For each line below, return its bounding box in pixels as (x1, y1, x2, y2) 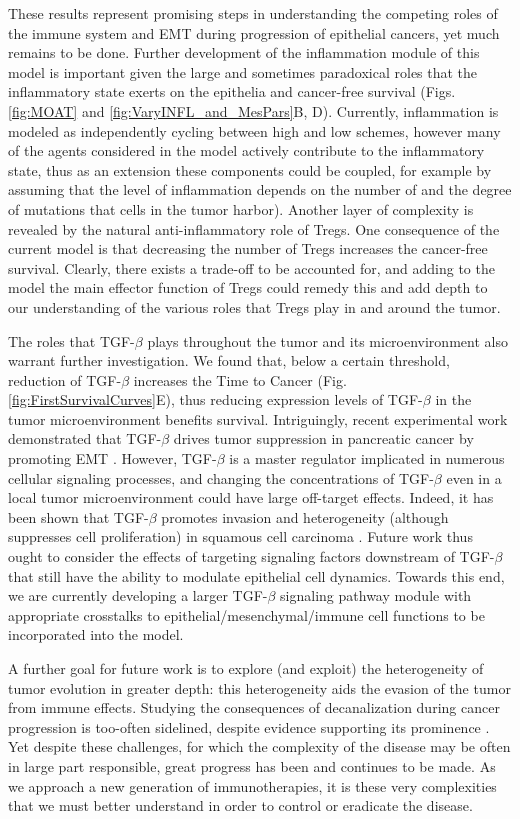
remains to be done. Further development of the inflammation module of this (8, 42, 480, 63)
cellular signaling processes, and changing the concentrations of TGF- (8, 467, 434, 488)
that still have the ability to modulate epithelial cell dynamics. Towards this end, (8, 565, 505, 586)
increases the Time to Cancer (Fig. (133, 369, 347, 390)
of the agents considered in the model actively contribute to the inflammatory (8, 140, 485, 161)
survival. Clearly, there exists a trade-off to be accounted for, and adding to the (8, 257, 495, 278)
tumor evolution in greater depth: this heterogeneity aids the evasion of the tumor (8, 677, 511, 698)
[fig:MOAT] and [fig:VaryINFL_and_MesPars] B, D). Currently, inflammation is (8, 100, 499, 121)
